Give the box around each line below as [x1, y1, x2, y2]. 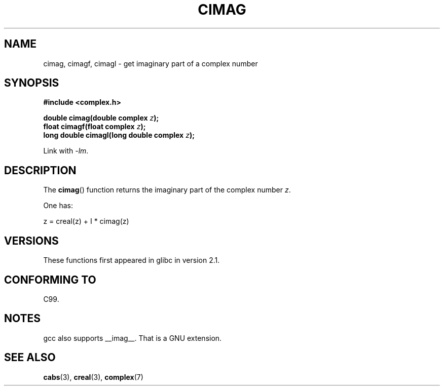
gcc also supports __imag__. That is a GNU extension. [43, 333, 222, 342]
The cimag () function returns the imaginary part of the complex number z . [43, 185, 291, 194]
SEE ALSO [4, 351, 56, 364]
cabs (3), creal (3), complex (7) [43, 372, 143, 381]
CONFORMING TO [4, 273, 96, 286]
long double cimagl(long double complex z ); [43, 131, 195, 140]
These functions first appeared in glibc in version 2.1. [43, 256, 220, 265]
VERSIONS [4, 234, 59, 247]
